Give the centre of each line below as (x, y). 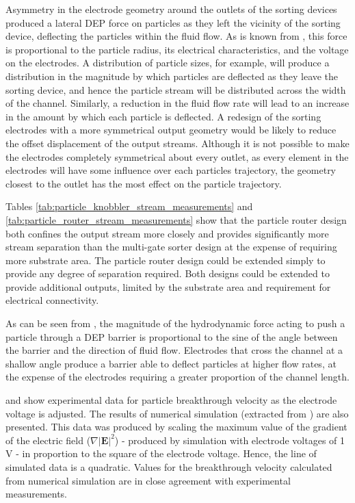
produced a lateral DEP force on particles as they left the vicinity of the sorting (173, 22)
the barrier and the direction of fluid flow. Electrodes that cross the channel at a (174, 350)
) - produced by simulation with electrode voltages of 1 (230, 440)
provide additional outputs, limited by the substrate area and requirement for (168, 286)
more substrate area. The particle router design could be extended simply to (166, 260)
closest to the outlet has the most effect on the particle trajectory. (144, 183)
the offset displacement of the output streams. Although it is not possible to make (177, 143)
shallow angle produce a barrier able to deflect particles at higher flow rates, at (171, 363)
